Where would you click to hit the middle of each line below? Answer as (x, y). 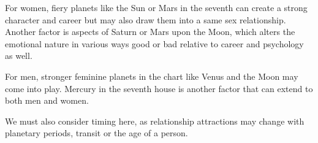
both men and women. (47, 100)
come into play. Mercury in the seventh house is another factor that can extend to (159, 88)
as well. (19, 56)
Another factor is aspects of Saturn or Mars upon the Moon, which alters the (150, 32)
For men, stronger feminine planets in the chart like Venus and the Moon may (152, 76)
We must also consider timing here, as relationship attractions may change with (155, 121)
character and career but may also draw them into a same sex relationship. (146, 19)
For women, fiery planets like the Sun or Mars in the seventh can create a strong (156, 7)
